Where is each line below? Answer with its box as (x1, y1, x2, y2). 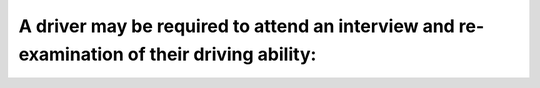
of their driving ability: (127, 43, 317, 65)
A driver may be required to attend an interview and (18, 15, 455, 37)
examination (18, 43, 124, 65)
